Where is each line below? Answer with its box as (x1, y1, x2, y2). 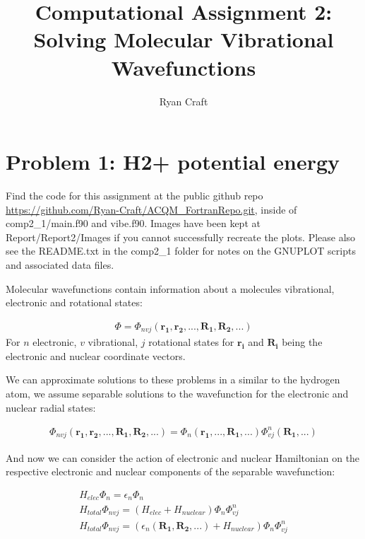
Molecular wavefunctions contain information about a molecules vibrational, (6, 281, 335, 296)
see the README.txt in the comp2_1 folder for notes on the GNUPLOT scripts (6, 243, 356, 258)
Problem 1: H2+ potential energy (6, 147, 340, 176)
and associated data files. (6, 257, 114, 272)
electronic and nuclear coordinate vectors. (6, 348, 186, 363)
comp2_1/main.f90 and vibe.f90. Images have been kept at (6, 216, 261, 231)
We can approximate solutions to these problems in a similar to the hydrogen (6, 372, 340, 387)
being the (282, 335, 323, 349)
